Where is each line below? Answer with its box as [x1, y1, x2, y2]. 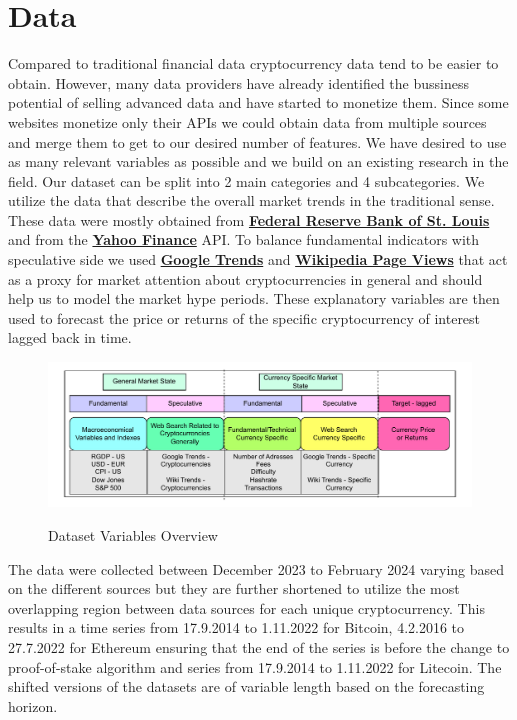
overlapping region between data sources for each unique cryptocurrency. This [8, 597, 485, 618]
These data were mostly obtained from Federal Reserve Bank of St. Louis [8, 209, 490, 230]
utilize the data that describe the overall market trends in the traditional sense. [8, 190, 495, 211]
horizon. [8, 695, 58, 716]
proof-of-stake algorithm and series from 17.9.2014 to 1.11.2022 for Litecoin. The [8, 656, 502, 677]
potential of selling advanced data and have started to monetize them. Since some [8, 92, 509, 113]
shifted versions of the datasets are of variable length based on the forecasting [8, 676, 485, 697]
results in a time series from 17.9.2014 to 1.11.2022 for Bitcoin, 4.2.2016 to [8, 617, 465, 638]
